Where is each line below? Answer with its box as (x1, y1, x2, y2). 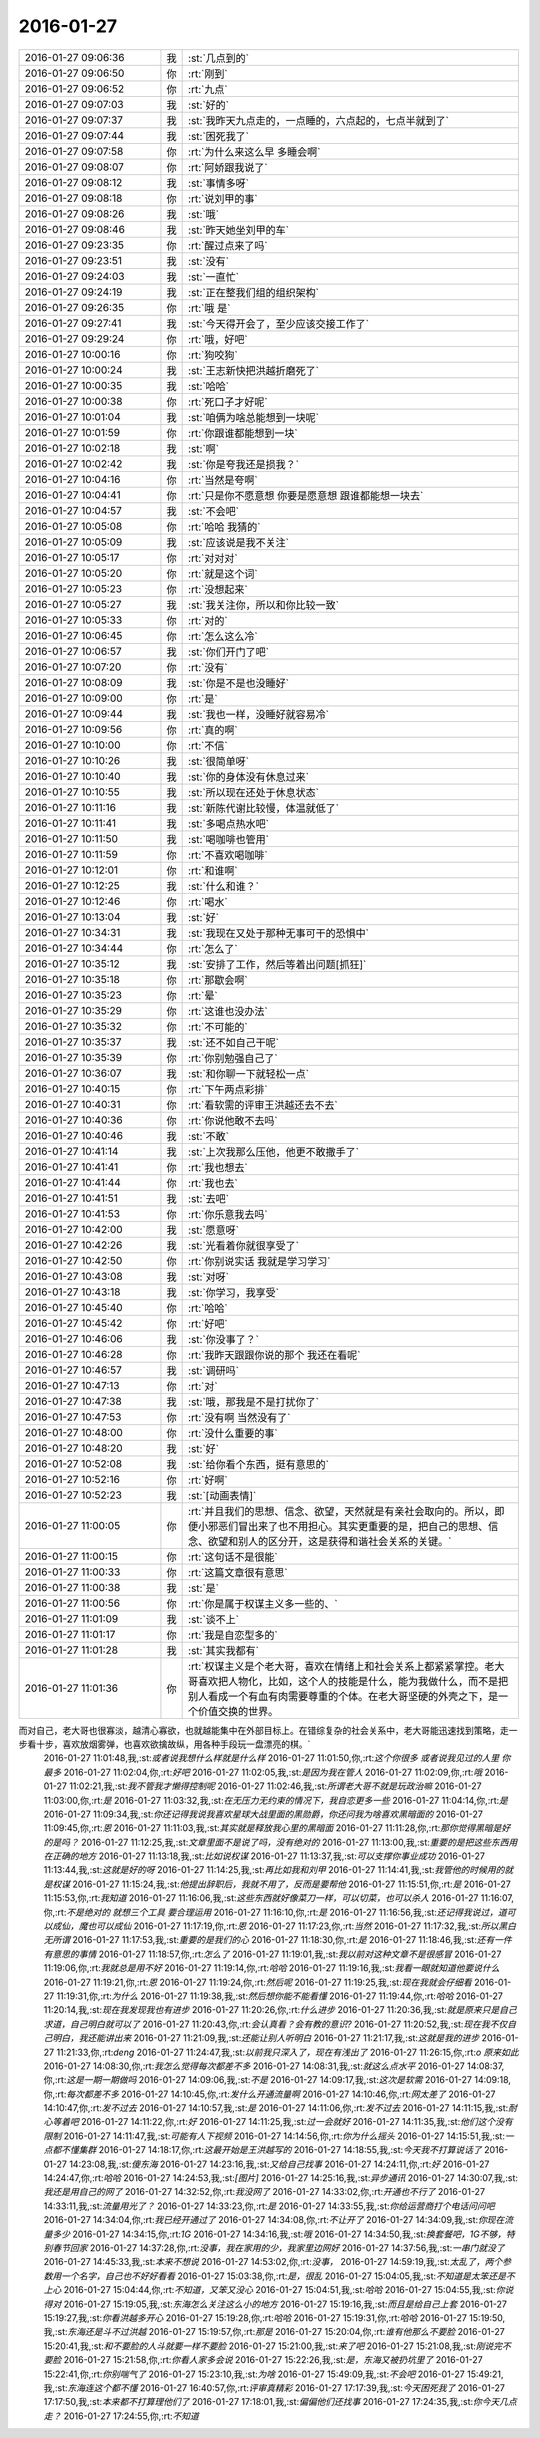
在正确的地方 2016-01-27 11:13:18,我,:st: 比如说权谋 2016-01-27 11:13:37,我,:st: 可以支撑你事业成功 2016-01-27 (43, 1850, 485, 1862)
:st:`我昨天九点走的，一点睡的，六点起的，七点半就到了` (188, 113, 450, 127)
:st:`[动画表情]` (188, 1488, 257, 1502)
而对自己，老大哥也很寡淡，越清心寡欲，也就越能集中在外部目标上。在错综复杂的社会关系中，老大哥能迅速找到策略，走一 (18, 1724, 518, 1736)
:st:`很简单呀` (188, 754, 250, 768)
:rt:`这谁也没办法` (188, 1004, 269, 1018)
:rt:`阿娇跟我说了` (188, 160, 269, 174)
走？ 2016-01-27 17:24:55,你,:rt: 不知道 (43, 2410, 200, 2422)
